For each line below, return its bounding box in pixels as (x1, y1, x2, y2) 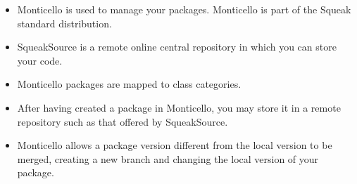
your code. (17, 53, 63, 67)
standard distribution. (17, 15, 112, 30)
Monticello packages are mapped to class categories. (17, 77, 242, 91)
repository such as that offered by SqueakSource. (17, 114, 228, 129)
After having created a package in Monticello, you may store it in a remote (17, 100, 341, 114)
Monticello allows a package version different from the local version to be (17, 138, 332, 152)
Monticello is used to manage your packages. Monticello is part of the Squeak (17, 2, 351, 16)
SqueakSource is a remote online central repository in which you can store (17, 39, 337, 54)
